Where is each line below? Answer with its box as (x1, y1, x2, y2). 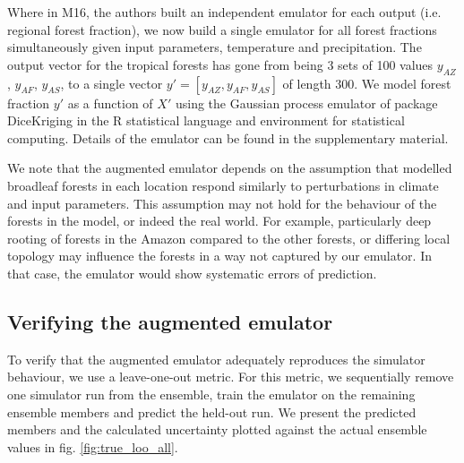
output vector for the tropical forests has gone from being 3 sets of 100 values (7, 55, 434, 73)
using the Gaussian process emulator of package (175, 93, 438, 112)
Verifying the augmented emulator (7, 307, 333, 335)
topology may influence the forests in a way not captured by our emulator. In (7, 246, 432, 265)
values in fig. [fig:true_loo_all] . (7, 437, 178, 456)
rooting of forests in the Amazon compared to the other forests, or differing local (7, 228, 451, 247)
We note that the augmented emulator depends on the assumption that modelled (7, 159, 452, 177)
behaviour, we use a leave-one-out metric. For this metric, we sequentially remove (7, 367, 454, 386)
